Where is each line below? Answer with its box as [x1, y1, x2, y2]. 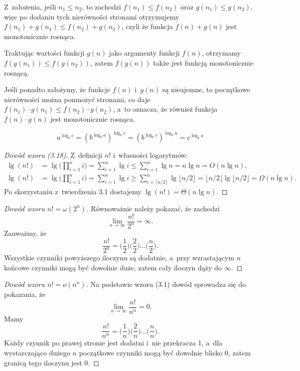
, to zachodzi [82, 2, 121, 12]
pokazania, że [4, 289, 46, 299]
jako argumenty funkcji [109, 48, 180, 58]
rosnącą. [4, 67, 29, 78]
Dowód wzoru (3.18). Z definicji [4, 150, 102, 160]
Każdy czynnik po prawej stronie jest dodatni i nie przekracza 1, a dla [4, 337, 223, 348]
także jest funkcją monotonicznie [153, 57, 254, 68]
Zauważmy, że [4, 228, 47, 238]
